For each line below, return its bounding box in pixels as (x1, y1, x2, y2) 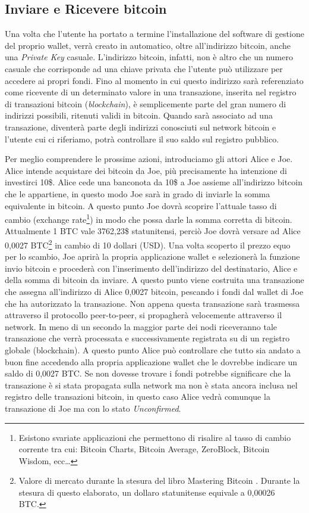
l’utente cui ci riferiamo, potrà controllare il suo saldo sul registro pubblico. (5, 132, 279, 145)
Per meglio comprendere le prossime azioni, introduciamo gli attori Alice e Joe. (5, 153, 293, 165)
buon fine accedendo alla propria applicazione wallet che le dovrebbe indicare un (5, 355, 298, 368)
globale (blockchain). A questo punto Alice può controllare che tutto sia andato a (5, 343, 301, 356)
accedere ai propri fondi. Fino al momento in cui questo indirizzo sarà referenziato (5, 74, 304, 86)
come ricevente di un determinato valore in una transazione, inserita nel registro (5, 86, 297, 98)
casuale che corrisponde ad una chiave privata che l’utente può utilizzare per (5, 62, 283, 74)
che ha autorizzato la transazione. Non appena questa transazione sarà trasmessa (5, 297, 300, 309)
